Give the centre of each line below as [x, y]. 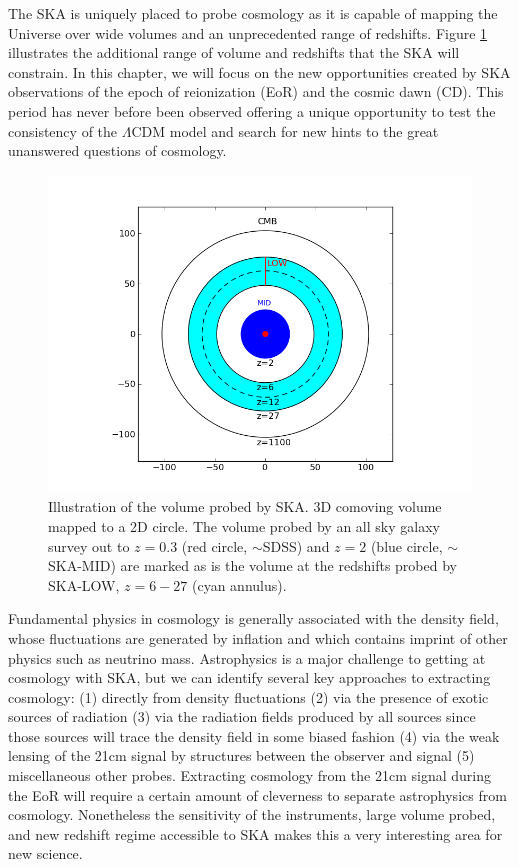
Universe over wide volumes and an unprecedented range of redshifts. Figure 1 [248, 32]
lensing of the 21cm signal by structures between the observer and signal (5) [241, 755]
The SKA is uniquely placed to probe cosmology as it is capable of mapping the [253, 13]
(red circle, [214, 545]
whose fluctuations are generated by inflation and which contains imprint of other [258, 637]
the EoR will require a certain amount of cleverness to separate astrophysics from [257, 794]
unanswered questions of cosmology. [117, 150]
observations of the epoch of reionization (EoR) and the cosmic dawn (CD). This [256, 91]
